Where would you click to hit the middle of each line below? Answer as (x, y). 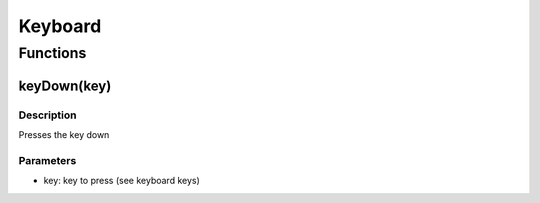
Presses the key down (64, 134)
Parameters (47, 160)
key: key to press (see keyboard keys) (121, 181)
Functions (52, 53)
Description (47, 115)
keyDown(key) (65, 85)
